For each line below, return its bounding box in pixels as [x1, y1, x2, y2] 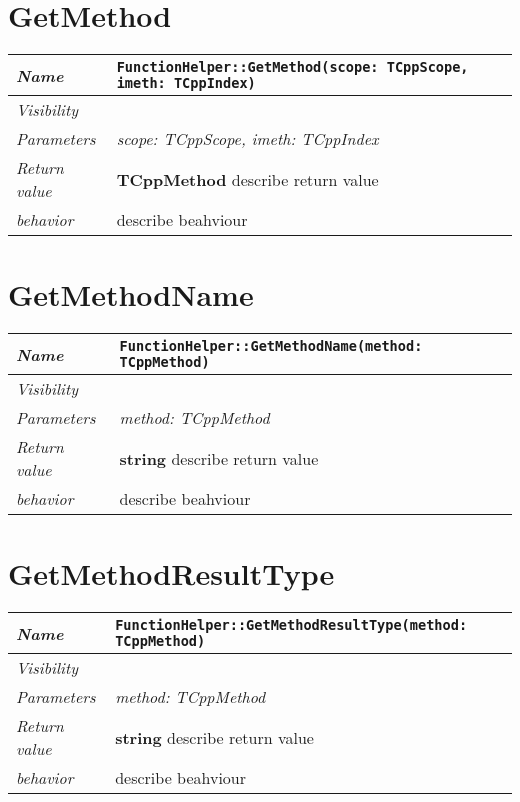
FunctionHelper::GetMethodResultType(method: [115, 617, 468, 634]
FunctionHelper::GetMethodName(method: [119, 338, 423, 355]
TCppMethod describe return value [116, 167, 379, 191]
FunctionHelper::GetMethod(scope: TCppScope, [116, 59, 469, 76]
